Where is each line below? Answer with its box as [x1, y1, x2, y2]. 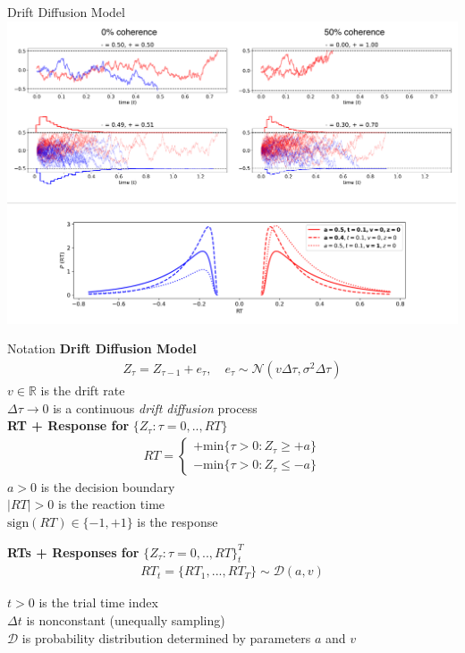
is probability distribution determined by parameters [21, 628, 311, 647]
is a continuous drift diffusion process [53, 398, 258, 417]
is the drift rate [40, 380, 125, 399]
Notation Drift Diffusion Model [7, 339, 197, 358]
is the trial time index [38, 593, 158, 612]
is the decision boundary [40, 477, 175, 496]
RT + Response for [7, 416, 130, 435]
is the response [137, 512, 218, 530]
